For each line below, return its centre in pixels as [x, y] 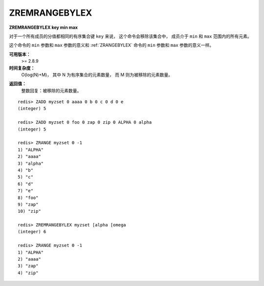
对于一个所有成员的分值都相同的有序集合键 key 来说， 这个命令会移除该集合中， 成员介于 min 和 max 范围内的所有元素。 [130, 36]
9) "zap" [28, 204]
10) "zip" [29, 211]
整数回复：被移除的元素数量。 [51, 90]
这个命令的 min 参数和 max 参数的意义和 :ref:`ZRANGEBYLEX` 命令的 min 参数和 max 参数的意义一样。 [111, 45]
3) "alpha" [31, 163]
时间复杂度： [22, 68]
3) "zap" [28, 266]
